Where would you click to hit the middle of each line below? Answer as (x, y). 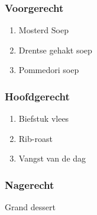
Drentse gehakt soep (55, 50)
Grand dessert (30, 207)
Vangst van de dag (52, 158)
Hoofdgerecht (37, 96)
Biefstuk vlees (44, 118)
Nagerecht (30, 184)
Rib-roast (35, 138)
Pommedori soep (49, 70)
